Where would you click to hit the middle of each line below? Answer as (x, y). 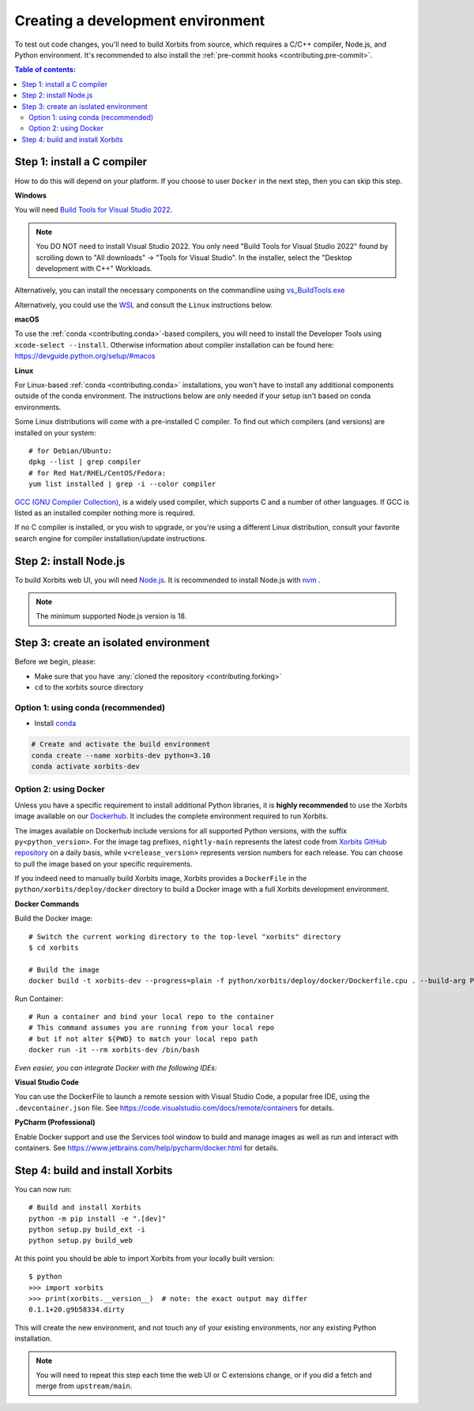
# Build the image (64, 969)
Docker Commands (47, 904)
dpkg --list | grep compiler (85, 462)
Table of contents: (45, 70)
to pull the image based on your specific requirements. (103, 864)
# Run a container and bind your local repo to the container (152, 1016)
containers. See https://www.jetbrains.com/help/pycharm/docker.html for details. (147, 1148)
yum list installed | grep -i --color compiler (122, 484)
